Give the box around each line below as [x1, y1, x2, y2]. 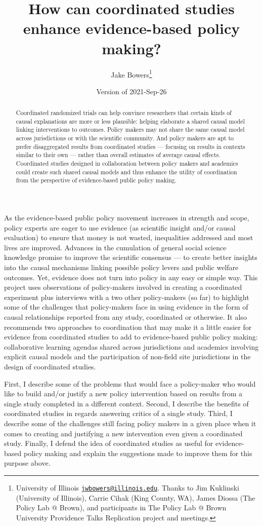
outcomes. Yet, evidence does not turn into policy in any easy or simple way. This [4, 272, 258, 282]
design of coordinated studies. [4, 361, 96, 371]
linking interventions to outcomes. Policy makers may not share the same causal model [16, 125, 245, 134]
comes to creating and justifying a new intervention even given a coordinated [4, 428, 243, 438]
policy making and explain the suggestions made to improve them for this [23, 447, 252, 458]
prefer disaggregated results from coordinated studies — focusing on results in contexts [16, 142, 245, 151]
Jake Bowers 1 [111, 67, 152, 80]
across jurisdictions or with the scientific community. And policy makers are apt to [16, 134, 234, 142]
